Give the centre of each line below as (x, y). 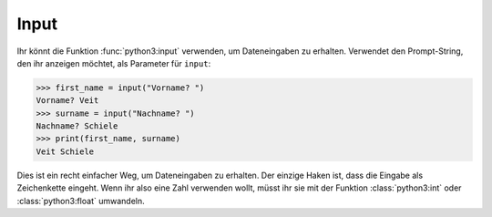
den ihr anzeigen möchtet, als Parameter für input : (114, 63)
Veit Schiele (65, 151)
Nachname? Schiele (77, 126)
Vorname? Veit (67, 101)
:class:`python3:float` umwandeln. (81, 201)
